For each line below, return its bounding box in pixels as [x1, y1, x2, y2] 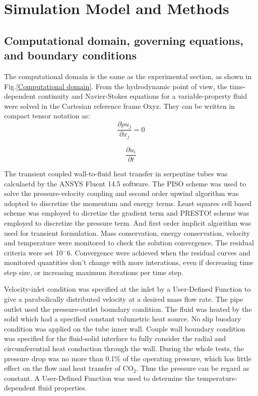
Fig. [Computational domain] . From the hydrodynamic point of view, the [4, 81, 227, 91]
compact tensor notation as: [4, 110, 90, 121]
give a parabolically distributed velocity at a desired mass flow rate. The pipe [4, 294, 243, 304]
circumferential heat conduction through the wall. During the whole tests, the [4, 343, 244, 354]
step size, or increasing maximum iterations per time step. [4, 267, 183, 277]
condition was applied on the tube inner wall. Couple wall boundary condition [4, 323, 245, 334]
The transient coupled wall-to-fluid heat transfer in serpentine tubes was [4, 168, 228, 178]
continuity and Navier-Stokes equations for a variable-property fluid [38, 91, 247, 101]
